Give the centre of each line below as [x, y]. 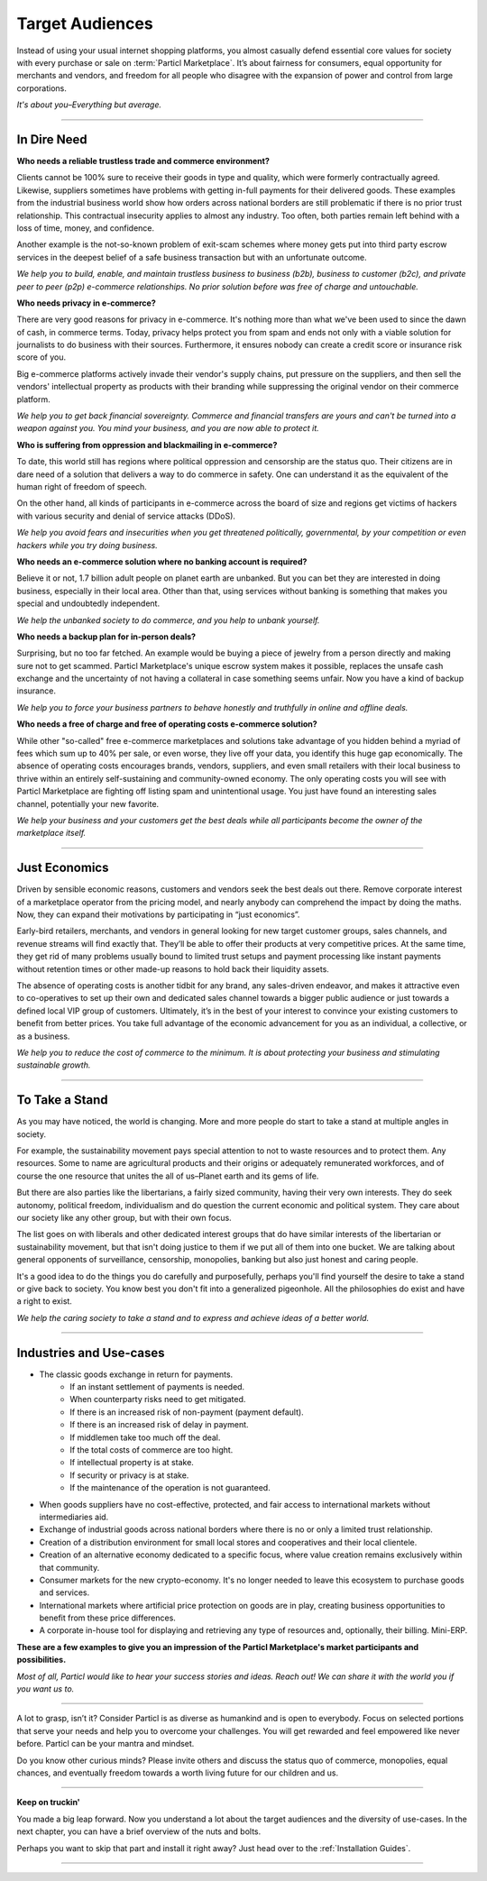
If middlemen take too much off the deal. [145, 1437]
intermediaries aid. [74, 1517]
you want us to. [46, 1689]
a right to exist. [44, 1301]
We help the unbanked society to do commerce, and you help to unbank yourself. [168, 620]
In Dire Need [52, 139]
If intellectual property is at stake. [132, 1463]
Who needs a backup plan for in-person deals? [106, 637]
